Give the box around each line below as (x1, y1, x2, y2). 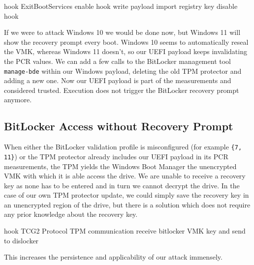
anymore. (4, 94, 32, 105)
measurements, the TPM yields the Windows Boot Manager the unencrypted (4, 161, 237, 171)
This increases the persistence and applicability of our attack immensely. (4, 252, 222, 262)
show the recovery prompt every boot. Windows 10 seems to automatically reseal (4, 36, 249, 47)
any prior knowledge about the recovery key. (4, 209, 138, 219)
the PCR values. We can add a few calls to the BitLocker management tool (4, 56, 231, 66)
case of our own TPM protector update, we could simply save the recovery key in (4, 190, 249, 200)
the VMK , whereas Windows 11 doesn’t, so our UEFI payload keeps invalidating (4, 46, 247, 57)
